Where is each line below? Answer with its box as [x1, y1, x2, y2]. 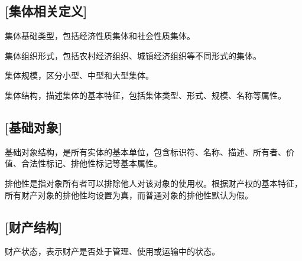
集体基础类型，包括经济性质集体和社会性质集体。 [5, 30, 195, 42]
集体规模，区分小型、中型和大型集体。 [5, 69, 154, 81]
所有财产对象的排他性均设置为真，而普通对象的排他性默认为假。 [5, 188, 253, 201]
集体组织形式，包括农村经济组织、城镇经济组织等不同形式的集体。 [5, 49, 261, 61]
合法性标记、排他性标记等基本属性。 [21, 157, 162, 169]
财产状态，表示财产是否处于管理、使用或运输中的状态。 [5, 245, 220, 257]
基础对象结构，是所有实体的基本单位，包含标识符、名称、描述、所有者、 [5, 145, 286, 158]
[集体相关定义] [5, 2, 87, 20]
